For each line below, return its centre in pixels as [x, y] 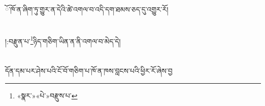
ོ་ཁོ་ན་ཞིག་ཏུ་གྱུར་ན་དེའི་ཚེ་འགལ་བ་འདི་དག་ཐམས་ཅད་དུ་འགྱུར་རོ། [87, 9]
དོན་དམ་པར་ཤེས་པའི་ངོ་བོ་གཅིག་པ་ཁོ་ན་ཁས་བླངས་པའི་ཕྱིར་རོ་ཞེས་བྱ [89, 71]
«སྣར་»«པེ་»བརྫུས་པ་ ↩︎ [47, 95]
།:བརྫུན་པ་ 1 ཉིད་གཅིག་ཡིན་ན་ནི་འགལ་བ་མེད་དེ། [63, 40]
